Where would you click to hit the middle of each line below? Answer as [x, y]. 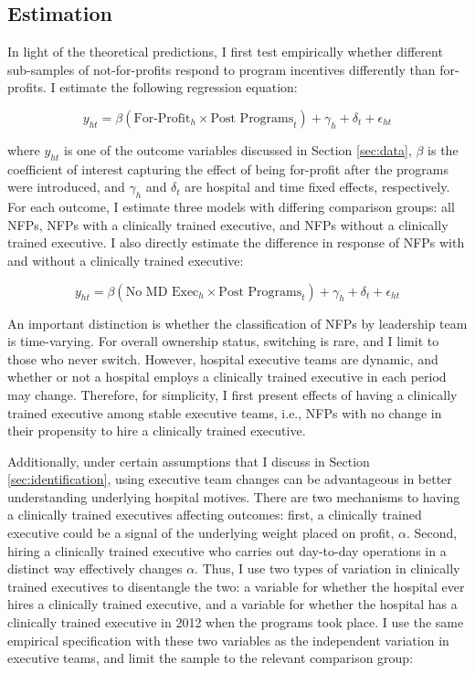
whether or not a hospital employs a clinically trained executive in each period [227, 377]
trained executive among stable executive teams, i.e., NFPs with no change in [225, 412]
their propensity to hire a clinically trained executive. [157, 431]
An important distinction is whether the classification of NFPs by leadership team [237, 323]
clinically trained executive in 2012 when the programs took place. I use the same [236, 622]
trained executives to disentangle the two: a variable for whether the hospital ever [236, 586]
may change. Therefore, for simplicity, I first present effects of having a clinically [232, 394]
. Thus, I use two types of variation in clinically [327, 568]
